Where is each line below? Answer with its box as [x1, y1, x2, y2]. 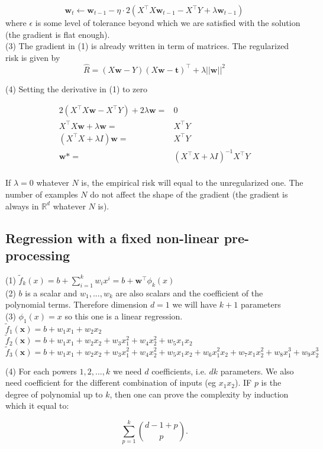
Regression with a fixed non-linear [5, 228, 219, 247]
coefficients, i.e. [151, 364, 206, 377]
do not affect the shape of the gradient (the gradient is [90, 188, 288, 200]
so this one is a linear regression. [64, 309, 183, 322]
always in [5, 199, 39, 212]
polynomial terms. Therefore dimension [5, 298, 148, 311]
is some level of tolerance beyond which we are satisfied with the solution [35, 17, 301, 28]
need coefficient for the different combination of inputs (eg [5, 376, 216, 389]
